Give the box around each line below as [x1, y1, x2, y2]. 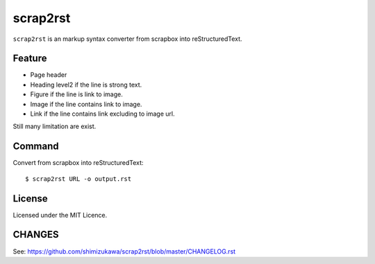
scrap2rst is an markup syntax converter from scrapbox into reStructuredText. [12, 35, 242, 43]
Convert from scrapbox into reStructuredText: [12, 159, 144, 167]
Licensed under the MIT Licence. [12, 211, 108, 219]
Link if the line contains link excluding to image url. [30, 109, 175, 118]
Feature [12, 53, 47, 64]
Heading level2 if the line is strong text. [30, 80, 142, 89]
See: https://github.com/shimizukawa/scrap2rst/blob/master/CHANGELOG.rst [12, 247, 236, 256]
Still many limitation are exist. [12, 122, 97, 131]
